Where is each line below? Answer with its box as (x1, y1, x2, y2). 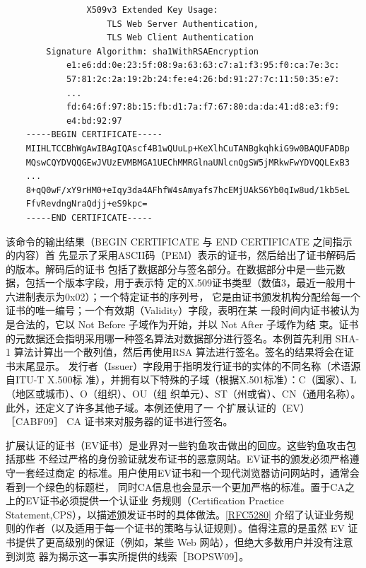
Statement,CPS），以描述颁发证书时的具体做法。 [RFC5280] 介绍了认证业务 (6, 506, 344, 521)
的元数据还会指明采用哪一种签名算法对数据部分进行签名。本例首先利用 (6, 330, 332, 345)
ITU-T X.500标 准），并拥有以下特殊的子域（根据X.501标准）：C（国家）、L (15, 372, 357, 387)
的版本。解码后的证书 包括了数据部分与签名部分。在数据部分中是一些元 (6, 261, 336, 276)
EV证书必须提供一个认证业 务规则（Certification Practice (25, 493, 284, 508)
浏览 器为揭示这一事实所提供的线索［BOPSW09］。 (15, 548, 249, 563)
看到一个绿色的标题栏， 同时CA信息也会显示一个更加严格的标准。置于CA (6, 479, 345, 494)
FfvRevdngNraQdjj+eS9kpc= (25, 199, 148, 209)
